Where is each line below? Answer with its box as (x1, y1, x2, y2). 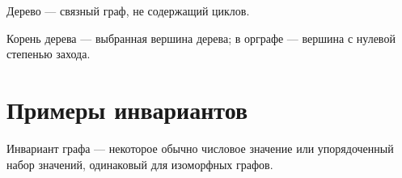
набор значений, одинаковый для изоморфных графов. (6, 155, 273, 172)
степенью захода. (6, 45, 91, 62)
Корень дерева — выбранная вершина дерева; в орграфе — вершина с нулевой (6, 29, 396, 46)
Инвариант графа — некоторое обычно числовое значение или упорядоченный (6, 139, 394, 156)
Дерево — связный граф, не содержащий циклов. (6, 2, 250, 19)
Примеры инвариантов (6, 92, 248, 125)
